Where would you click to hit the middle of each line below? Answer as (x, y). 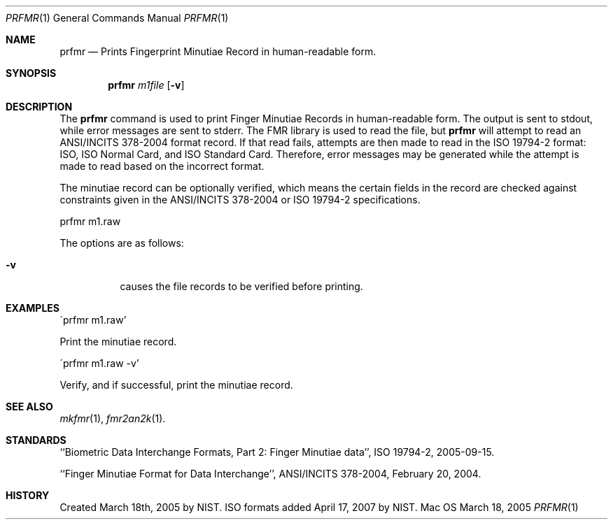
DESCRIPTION (39, 107)
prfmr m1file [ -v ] (146, 85)
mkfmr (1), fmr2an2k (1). (113, 418)
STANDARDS (36, 440)
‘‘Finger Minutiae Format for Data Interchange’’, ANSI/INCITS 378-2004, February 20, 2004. (270, 474)
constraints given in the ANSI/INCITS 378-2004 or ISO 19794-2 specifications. (240, 200)
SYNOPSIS (31, 73)
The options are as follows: (122, 243)
